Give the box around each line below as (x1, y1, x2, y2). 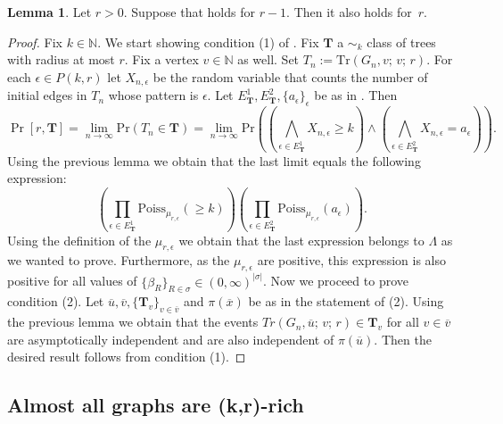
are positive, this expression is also (257, 251, 446, 270)
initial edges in (7, 86, 87, 104)
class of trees (367, 32, 436, 51)
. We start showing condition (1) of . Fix (97, 32, 319, 51)
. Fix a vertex (124, 50, 199, 69)
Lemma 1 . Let (7, 3, 92, 21)
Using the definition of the (7, 230, 152, 249)
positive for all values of (7, 271, 137, 290)
